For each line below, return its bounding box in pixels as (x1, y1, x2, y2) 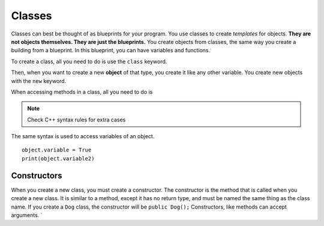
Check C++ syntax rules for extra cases (27, 116, 126, 123)
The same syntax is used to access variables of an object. (11, 133, 155, 140)
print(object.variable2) (22, 155, 95, 162)
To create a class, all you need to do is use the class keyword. (11, 58, 167, 65)
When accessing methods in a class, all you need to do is (11, 88, 153, 96)
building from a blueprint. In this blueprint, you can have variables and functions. (11, 47, 210, 54)
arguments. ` (11, 211, 43, 219)
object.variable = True (22, 147, 92, 153)
